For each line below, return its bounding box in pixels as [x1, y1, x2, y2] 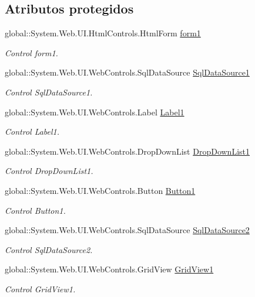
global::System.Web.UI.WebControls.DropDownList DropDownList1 [5, 145, 250, 157]
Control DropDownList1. [5, 165, 93, 177]
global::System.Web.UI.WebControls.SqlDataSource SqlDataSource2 [5, 224, 250, 236]
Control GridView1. [5, 282, 76, 295]
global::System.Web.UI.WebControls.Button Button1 [5, 184, 196, 196]
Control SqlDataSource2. [5, 243, 93, 255]
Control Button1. [5, 204, 66, 216]
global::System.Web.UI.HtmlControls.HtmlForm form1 [5, 27, 201, 39]
